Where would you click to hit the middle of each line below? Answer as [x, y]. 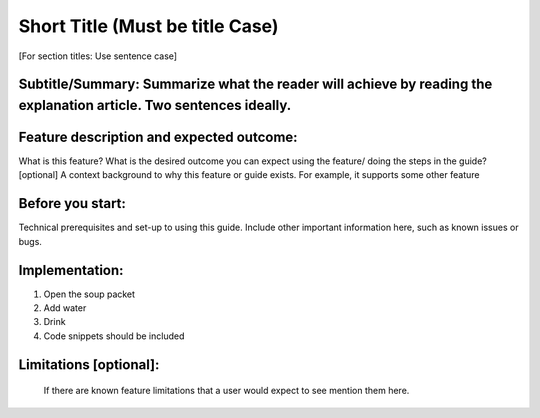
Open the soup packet [89, 294]
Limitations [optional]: [89, 364]
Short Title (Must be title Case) [148, 26]
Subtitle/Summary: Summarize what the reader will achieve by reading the [255, 84]
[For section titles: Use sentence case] [98, 56]
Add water [65, 308]
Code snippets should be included [114, 336]
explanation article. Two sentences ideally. [155, 105]
